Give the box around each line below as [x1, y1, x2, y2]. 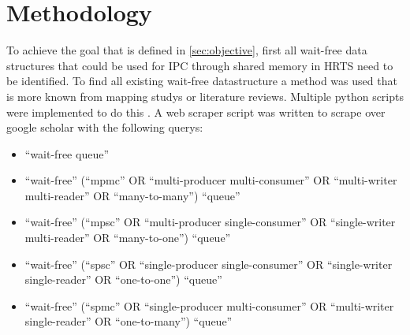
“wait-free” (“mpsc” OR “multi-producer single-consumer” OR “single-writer [24, 214, 396, 230]
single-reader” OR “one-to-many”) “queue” [24, 313, 233, 329]
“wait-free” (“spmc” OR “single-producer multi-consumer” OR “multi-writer [24, 297, 394, 314]
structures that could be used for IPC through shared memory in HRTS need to [6, 57, 393, 73]
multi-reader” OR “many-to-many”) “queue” [24, 187, 240, 203]
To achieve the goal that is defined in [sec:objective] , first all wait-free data [6, 42, 367, 58]
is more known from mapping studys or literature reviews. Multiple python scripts [6, 87, 404, 104]
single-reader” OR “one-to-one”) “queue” [24, 271, 222, 288]
